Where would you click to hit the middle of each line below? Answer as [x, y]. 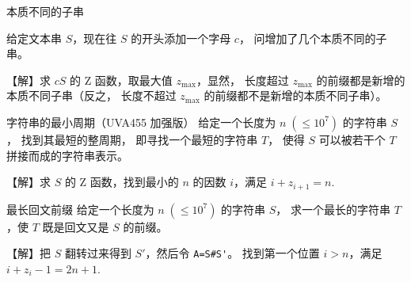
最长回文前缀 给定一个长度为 [80, 209]
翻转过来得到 [98, 253]
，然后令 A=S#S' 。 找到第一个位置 [232, 253]
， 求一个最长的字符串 [333, 209]
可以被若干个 [352, 139]
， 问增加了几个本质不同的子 [313, 38]
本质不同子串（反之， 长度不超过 [91, 95]
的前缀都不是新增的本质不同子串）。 [295, 95]
